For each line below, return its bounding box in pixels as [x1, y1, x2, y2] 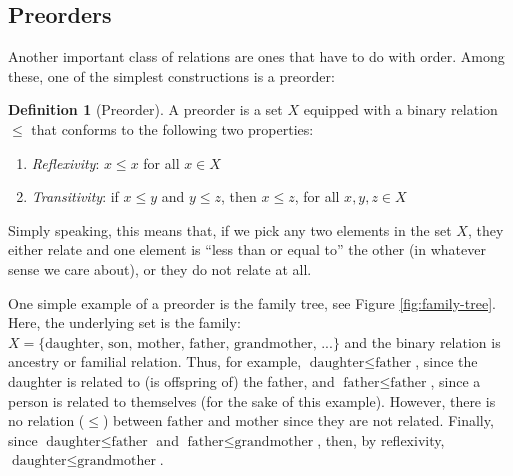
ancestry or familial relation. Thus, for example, [8, 351, 302, 372]
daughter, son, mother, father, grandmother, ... [45, 336, 333, 351]
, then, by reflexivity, [317, 429, 445, 450]
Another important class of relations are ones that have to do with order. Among [8, 46, 505, 67]
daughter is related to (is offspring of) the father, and [8, 370, 335, 391]
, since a [430, 370, 481, 391]
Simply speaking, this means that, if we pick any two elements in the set [8, 219, 452, 240]
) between [102, 410, 163, 431]
